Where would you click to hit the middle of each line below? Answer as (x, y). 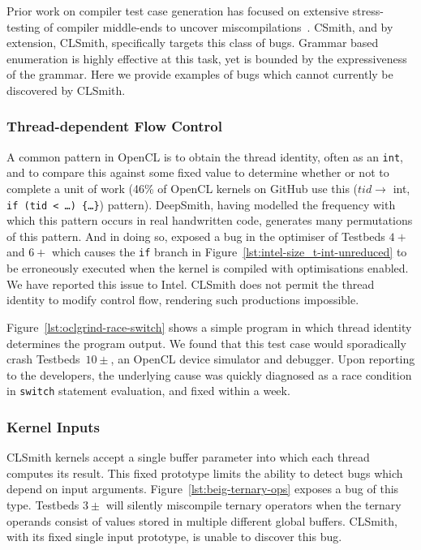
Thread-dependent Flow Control (114, 126)
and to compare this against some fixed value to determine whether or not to (198, 172)
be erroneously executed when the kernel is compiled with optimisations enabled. (208, 268)
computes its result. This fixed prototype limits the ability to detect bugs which (205, 473)
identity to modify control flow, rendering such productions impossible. (183, 300)
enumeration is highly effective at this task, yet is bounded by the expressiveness (207, 58)
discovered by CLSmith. (66, 90)
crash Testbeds (43, 359)
